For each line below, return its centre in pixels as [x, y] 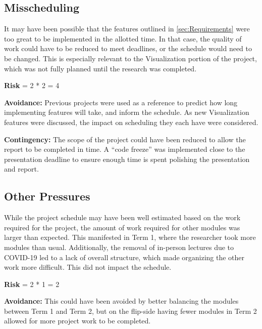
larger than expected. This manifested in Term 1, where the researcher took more [130, 237]
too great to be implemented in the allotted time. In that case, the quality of [123, 38]
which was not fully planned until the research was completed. [100, 68]
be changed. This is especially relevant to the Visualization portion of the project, [130, 58]
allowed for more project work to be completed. [77, 321]
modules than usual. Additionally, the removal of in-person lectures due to [119, 247]
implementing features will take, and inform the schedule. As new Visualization [127, 112]
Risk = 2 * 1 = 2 [32, 284]
